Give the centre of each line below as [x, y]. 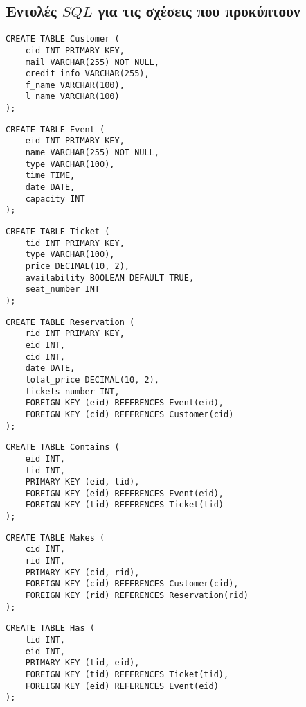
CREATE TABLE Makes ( [55, 538]
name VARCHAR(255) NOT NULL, [92, 153]
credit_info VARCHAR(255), [87, 74]
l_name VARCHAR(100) [72, 97]
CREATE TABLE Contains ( [63, 447]
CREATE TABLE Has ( [50, 628]
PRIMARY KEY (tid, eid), [82, 663]
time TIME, [50, 176]
